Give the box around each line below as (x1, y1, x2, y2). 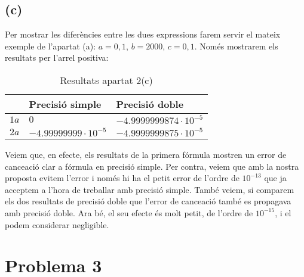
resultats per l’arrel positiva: (5, 51, 109, 64)
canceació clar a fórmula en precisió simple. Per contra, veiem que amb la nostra (5, 160, 299, 172)
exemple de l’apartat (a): (5, 39, 96, 52)
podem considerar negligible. (5, 218, 109, 231)
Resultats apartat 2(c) (60, 73, 153, 87)
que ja (264, 172, 287, 184)
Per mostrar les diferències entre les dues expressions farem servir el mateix (5, 28, 281, 41)
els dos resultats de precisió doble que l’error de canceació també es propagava (5, 195, 291, 207)
